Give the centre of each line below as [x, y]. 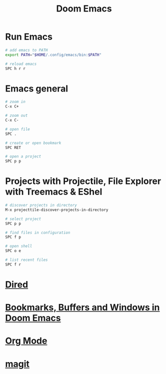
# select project [23, 219]
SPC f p [13, 237]
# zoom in [15, 102]
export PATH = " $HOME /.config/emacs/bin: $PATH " [53, 55]
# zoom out [16, 115]
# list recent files [27, 260]
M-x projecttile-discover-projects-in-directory [57, 210]
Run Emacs [29, 37]
